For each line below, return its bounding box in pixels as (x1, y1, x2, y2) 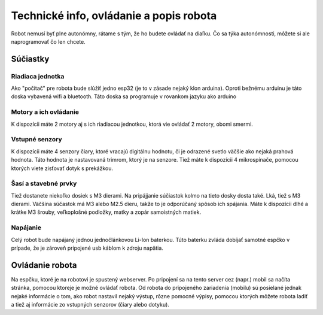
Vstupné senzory (11, 135, 62, 144)
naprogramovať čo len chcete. (11, 38, 86, 45)
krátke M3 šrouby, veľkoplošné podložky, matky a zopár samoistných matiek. (11, 208, 202, 216)
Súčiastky (11, 54, 50, 64)
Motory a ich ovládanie (11, 108, 79, 116)
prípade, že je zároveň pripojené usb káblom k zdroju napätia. (11, 244, 164, 252)
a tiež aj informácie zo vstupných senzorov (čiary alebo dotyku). (11, 301, 170, 308)
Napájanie (11, 223, 42, 232)
